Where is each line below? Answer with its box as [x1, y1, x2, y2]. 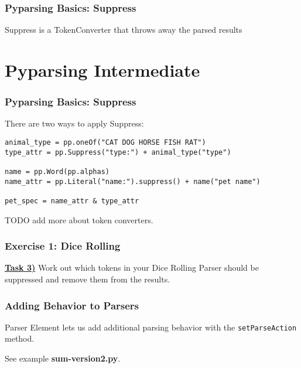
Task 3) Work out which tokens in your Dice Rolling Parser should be [5, 261, 259, 274]
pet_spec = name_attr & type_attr [5, 196, 139, 205]
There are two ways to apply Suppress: [5, 117, 144, 130]
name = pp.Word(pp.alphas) [5, 167, 110, 176]
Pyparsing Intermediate [5, 58, 200, 81]
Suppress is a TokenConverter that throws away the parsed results [5, 23, 242, 36]
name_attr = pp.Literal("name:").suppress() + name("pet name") [5, 177, 261, 186]
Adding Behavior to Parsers [5, 298, 139, 312]
